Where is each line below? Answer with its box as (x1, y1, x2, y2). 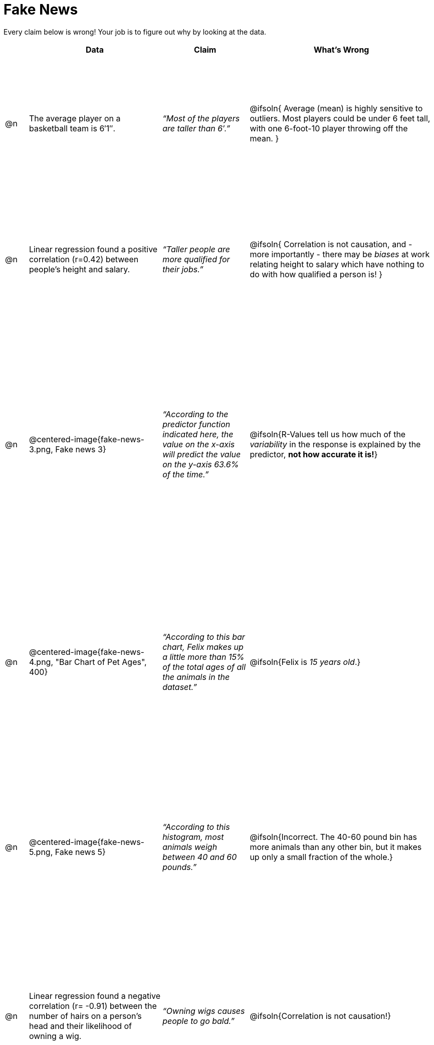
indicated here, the (162, 429, 234, 439)
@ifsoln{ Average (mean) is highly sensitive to (250, 103, 423, 114)
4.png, (29, 657, 54, 667)
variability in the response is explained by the (250, 439, 421, 449)
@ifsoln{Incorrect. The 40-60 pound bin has (250, 832, 417, 842)
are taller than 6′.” (162, 123, 231, 134)
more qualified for (162, 254, 230, 264)
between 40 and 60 (162, 852, 237, 862)
